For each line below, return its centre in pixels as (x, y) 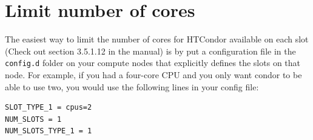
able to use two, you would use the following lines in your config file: (132, 86)
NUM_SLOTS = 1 (33, 119)
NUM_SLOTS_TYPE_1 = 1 (49, 131)
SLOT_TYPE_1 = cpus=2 (49, 108)
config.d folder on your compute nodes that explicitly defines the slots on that (153, 63)
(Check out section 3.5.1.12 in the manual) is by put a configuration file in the (150, 51)
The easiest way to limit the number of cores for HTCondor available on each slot (157, 39)
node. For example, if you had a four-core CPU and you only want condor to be (153, 74)
